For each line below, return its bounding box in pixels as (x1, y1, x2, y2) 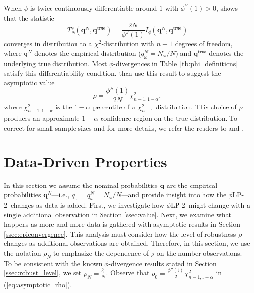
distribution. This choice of (155, 102, 237, 112)
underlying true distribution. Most (4, 58, 107, 68)
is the (55, 102, 72, 112)
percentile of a (93, 102, 135, 112)
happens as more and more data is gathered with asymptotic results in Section (4, 219, 241, 229)
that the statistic (4, 12, 54, 23)
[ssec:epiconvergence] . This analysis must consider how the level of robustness (4, 228, 236, 239)
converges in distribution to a (4, 38, 92, 49)
